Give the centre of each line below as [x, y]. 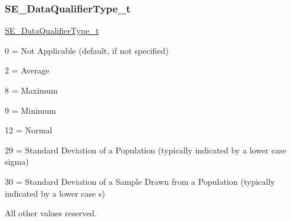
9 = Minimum [31, 110]
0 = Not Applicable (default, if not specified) [87, 50]
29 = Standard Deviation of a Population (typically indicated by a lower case [145, 150]
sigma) [17, 161]
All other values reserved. [51, 213]
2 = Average [27, 70]
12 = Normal [29, 130]
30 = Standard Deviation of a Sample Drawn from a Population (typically [140, 181]
